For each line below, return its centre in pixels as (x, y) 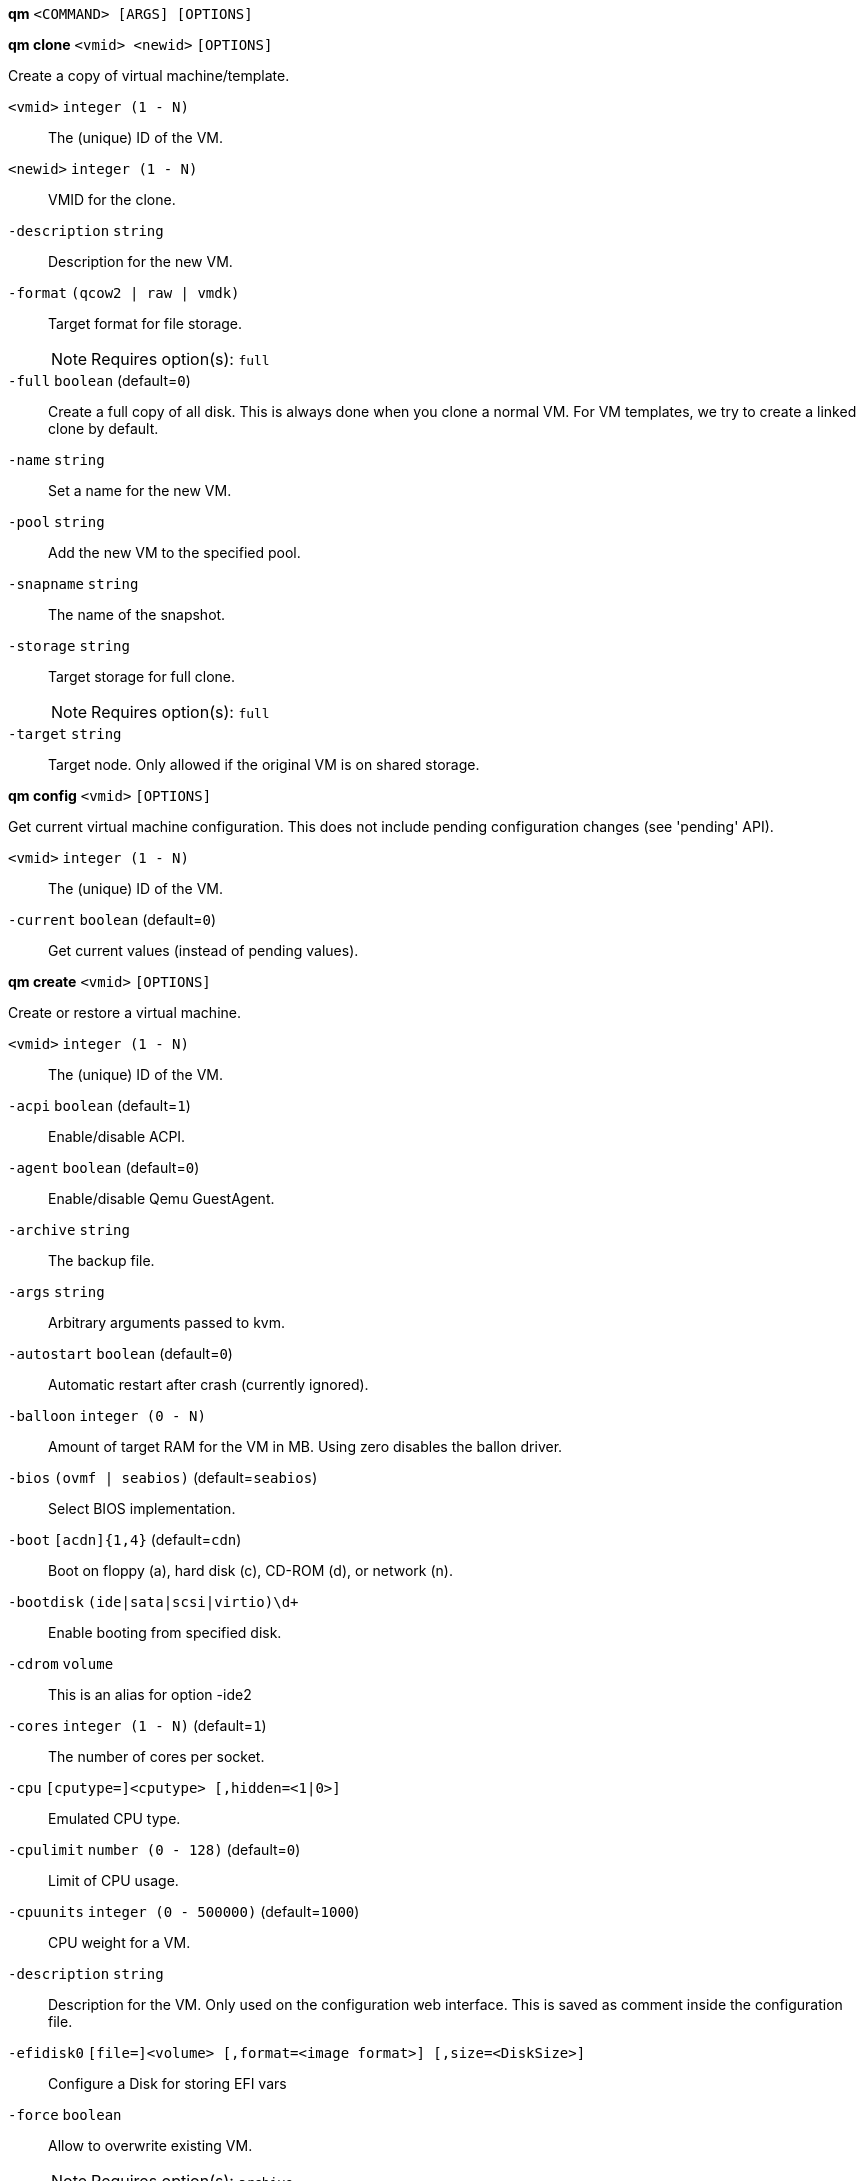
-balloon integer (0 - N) (107, 1416)
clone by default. (103, 428)
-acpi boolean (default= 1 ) (99, 1105)
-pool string (56, 522)
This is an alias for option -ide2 (150, 1694)
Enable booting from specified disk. (165, 1632)
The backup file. (101, 1260)
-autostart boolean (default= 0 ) (120, 1353)
